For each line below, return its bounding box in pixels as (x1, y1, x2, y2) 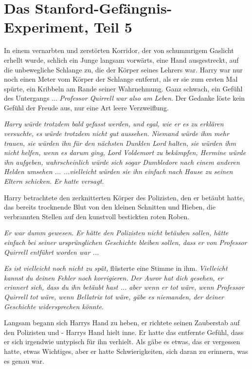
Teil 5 (93, 17, 132, 37)
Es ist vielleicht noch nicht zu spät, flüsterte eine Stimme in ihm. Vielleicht (4, 263, 228, 273)
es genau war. (4, 355, 44, 366)
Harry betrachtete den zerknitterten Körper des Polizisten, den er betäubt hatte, (4, 192, 245, 202)
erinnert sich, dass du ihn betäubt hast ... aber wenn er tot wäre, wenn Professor (4, 282, 244, 292)
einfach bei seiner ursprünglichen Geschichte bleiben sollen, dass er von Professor (4, 237, 247, 247)
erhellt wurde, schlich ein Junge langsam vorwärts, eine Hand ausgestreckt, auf (4, 54, 239, 65)
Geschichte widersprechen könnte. (4, 301, 104, 311)
